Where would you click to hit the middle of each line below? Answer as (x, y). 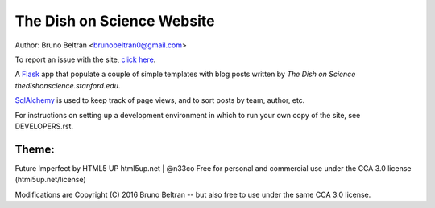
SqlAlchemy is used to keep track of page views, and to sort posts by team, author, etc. (160, 100)
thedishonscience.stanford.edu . (68, 85)
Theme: (35, 149)
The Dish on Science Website (115, 21)
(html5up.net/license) (50, 180)
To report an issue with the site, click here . (85, 59)
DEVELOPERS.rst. (44, 126)
